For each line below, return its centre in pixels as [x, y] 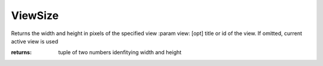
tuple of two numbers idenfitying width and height [120, 52]
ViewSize [35, 15]
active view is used [35, 41]
